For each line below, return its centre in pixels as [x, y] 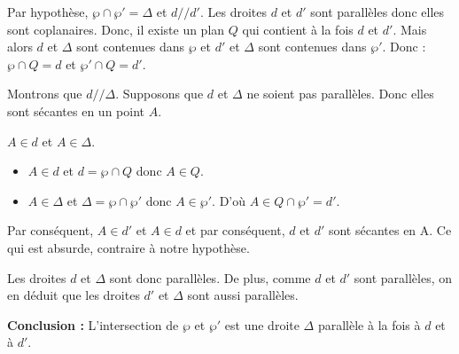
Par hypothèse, [48, 12]
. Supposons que [159, 94]
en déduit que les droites [74, 295]
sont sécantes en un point [76, 110]
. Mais [410, 29]
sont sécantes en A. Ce [390, 230]
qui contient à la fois [298, 29]
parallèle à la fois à [369, 324]
